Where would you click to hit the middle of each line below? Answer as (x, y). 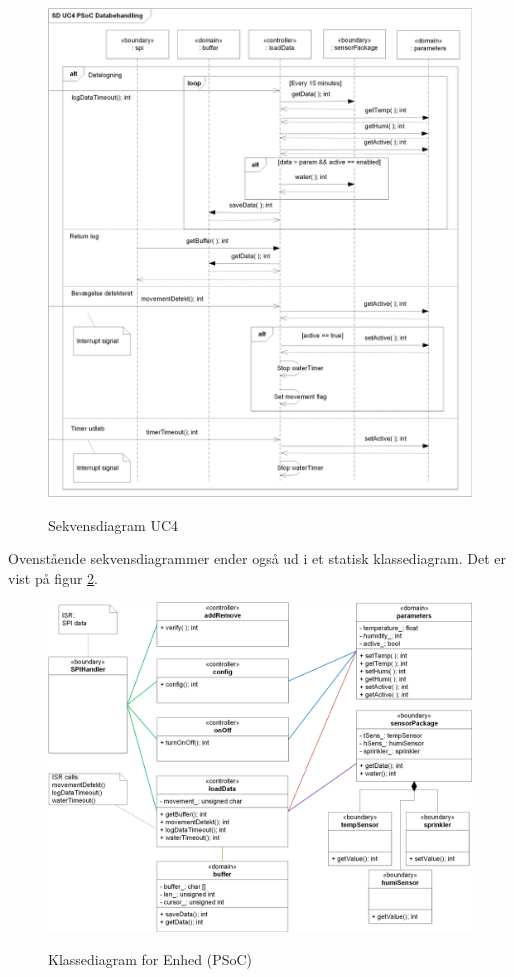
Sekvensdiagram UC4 (113, 524)
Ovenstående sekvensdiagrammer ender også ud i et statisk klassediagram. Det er (257, 558)
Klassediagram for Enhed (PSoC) (150, 959)
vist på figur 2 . (53, 577)
